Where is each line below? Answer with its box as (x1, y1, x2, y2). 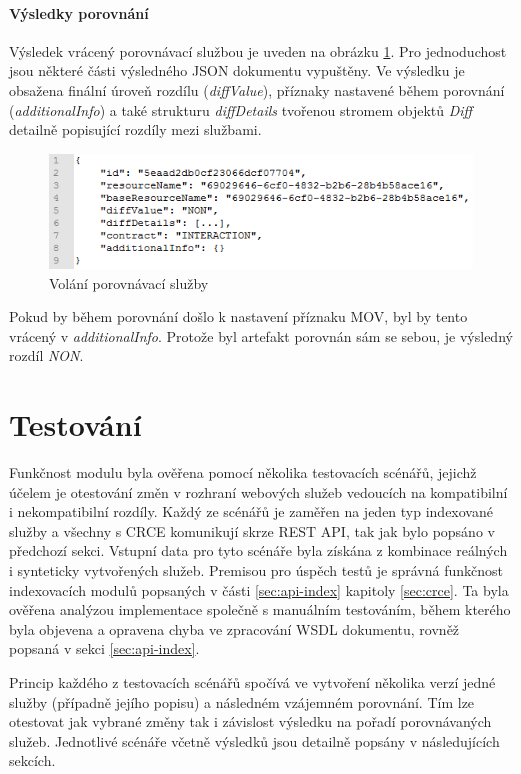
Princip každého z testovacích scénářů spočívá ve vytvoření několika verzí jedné (9, 672, 496, 692)
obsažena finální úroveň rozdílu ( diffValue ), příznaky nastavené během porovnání (9, 79, 505, 100)
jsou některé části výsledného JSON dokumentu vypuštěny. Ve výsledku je (9, 60, 465, 81)
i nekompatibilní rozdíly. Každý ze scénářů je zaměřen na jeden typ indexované (9, 501, 493, 522)
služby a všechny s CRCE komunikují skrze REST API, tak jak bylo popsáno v (9, 520, 495, 541)
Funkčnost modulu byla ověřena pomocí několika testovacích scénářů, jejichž (9, 462, 477, 483)
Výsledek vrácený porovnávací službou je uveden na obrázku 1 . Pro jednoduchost (9, 40, 507, 61)
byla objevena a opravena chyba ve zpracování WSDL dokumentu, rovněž (9, 618, 460, 639)
